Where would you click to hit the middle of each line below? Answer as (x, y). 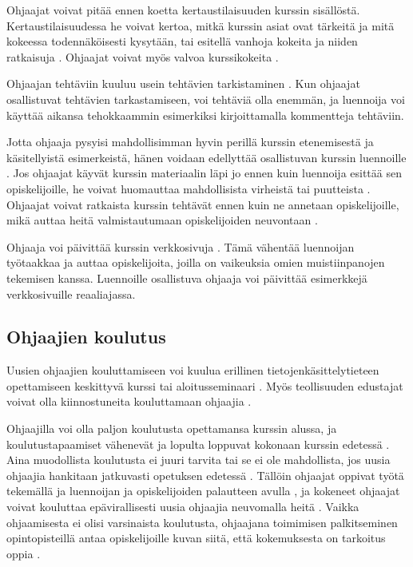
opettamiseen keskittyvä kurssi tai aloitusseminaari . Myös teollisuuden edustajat (205, 385)
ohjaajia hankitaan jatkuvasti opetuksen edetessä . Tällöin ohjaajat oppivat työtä (205, 475)
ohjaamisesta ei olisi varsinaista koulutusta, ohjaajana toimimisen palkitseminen (202, 522)
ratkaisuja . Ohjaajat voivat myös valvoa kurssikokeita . (143, 56)
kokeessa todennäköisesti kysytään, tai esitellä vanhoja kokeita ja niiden (182, 41)
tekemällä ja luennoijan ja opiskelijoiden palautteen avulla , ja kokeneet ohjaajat (203, 491)
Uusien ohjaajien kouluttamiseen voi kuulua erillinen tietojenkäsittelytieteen (193, 370)
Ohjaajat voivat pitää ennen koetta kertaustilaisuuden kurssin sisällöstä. (183, 10)
